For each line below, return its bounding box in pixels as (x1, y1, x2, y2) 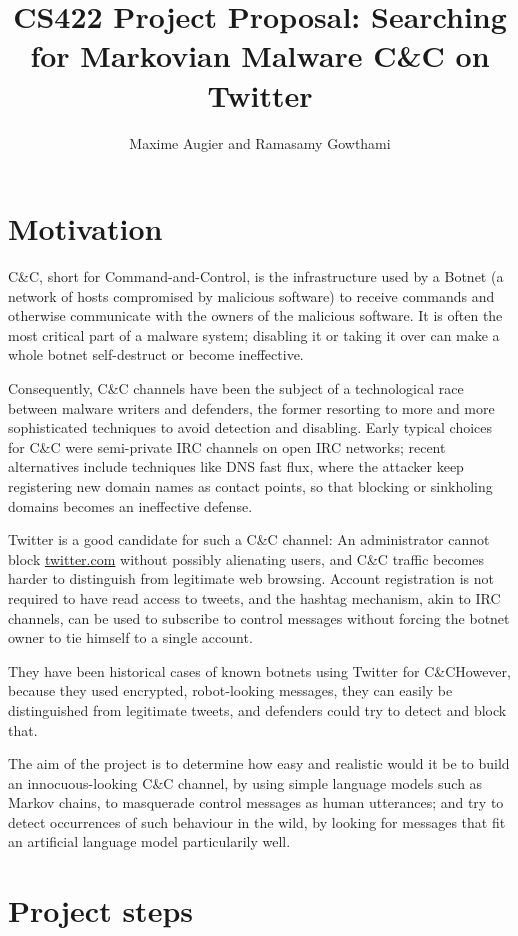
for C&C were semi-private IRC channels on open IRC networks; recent (8, 436, 446, 457)
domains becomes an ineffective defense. (8, 495, 253, 516)
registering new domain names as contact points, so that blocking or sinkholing (8, 475, 493, 496)
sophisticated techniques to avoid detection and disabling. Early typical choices (8, 417, 493, 438)
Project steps (8, 890, 193, 931)
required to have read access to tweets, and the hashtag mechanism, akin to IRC (8, 587, 501, 608)
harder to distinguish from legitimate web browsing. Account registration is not (8, 568, 494, 589)
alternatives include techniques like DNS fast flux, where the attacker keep (8, 456, 464, 477)
